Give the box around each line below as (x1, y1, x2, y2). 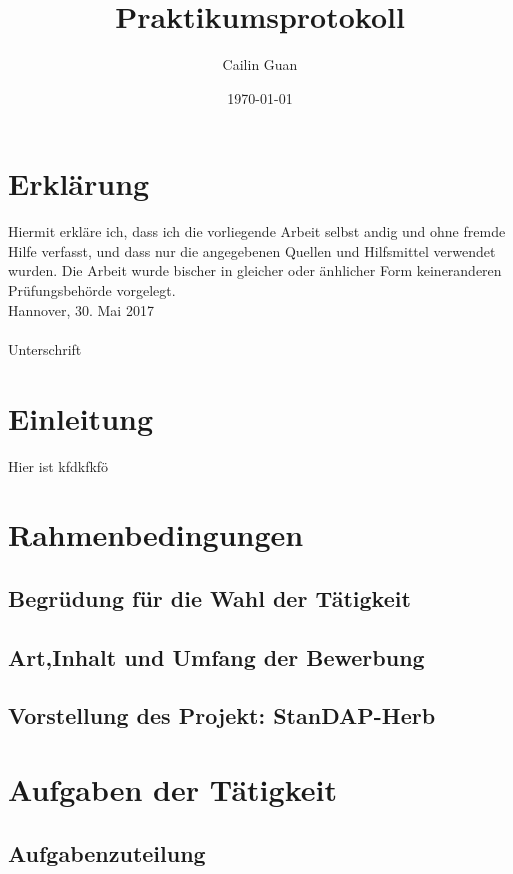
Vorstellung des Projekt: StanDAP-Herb (8, 700, 436, 731)
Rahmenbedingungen (8, 514, 304, 555)
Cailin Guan (222, 54, 298, 75)
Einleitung (8, 397, 154, 438)
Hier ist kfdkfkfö (8, 455, 109, 476)
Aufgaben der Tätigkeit (8, 769, 337, 810)
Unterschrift (8, 338, 82, 359)
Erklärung (8, 163, 150, 204)
